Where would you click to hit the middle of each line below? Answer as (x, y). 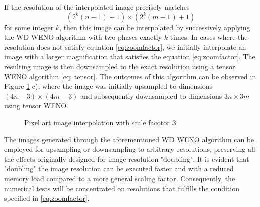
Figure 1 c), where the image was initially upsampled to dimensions (108, 86)
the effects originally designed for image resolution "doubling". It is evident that (127, 159)
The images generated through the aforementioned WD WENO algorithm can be (129, 139)
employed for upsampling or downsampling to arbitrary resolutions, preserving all (130, 149)
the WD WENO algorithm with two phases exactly (83, 37)
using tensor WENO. (36, 106)
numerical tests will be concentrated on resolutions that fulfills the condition (122, 188)
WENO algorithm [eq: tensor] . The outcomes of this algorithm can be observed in (130, 76)
